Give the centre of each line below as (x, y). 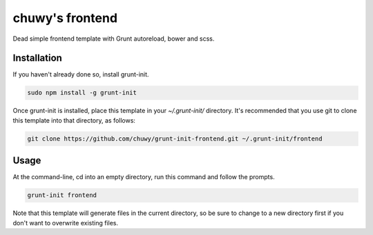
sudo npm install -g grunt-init (82, 93)
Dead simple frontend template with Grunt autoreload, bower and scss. (114, 39)
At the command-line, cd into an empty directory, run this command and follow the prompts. (144, 177)
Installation (37, 58)
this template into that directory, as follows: (74, 120)
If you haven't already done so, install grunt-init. (81, 74)
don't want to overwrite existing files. (66, 223)
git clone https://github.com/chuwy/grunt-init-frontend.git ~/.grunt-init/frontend (175, 139)
